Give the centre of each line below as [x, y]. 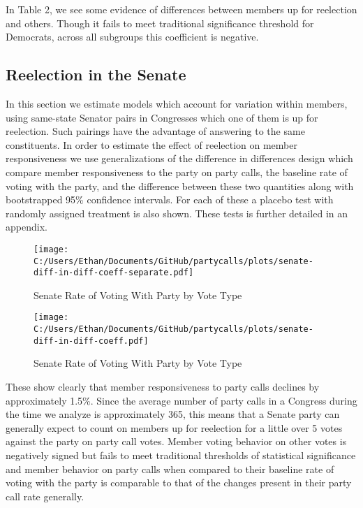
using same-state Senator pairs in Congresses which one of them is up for [162, 117]
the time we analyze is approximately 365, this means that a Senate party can [173, 414]
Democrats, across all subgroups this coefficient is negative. [132, 37]
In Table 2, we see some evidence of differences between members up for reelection [181, 9]
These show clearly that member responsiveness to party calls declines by [163, 387]
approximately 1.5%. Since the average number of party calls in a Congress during [181, 400]
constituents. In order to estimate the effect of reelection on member [151, 144]
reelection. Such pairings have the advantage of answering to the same [155, 131]
